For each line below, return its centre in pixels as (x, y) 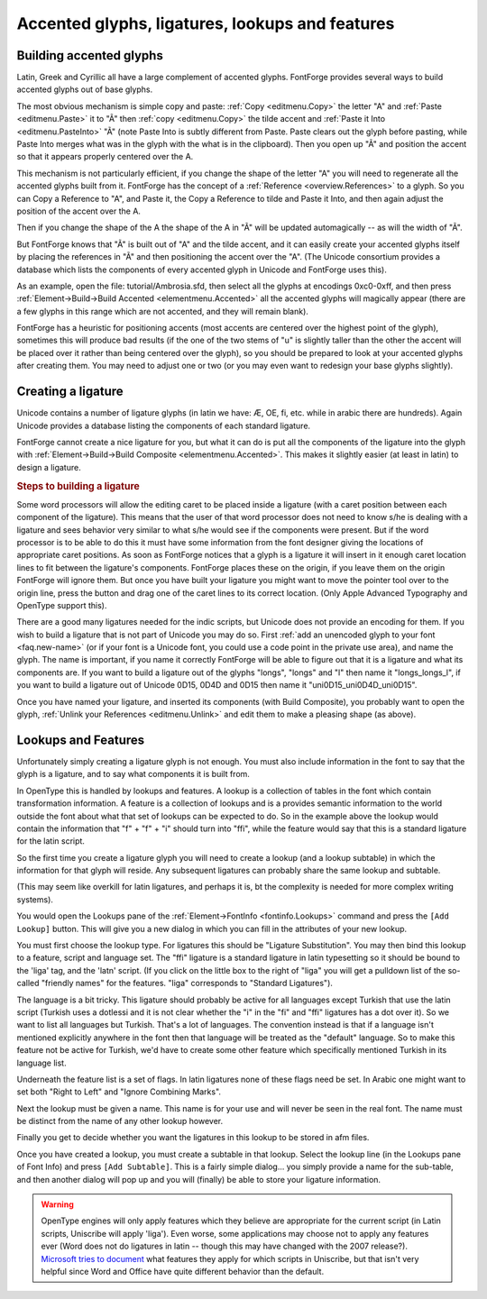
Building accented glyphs (90, 55)
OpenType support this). (62, 605)
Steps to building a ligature (78, 486)
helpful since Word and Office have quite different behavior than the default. (183, 1272)
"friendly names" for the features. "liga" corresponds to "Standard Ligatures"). (187, 983)
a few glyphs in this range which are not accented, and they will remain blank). (162, 311)
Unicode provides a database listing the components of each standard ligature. (164, 425)
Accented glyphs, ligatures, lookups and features (206, 23)
